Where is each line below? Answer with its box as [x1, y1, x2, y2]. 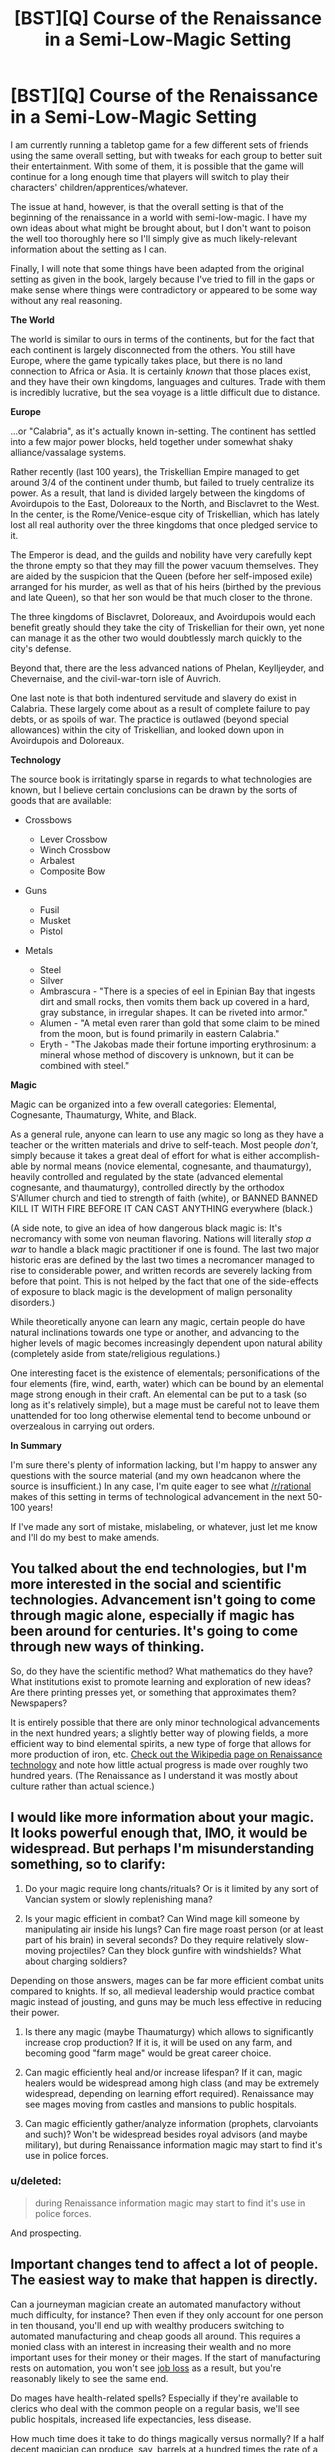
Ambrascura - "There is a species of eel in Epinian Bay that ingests [39, 985, 316, 997]
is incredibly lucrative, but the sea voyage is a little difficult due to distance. [10, 386, 321, 398]
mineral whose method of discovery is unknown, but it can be [39, 1048, 295, 1061]
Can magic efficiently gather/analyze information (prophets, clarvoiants [24, 2117, 319, 2129]
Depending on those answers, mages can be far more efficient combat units [10, 1974, 325, 1986]
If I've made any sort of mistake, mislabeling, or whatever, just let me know [10, 1520, 318, 1532]
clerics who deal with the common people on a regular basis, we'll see [10, 2402, 300, 2414]
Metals [24, 944, 53, 956]
